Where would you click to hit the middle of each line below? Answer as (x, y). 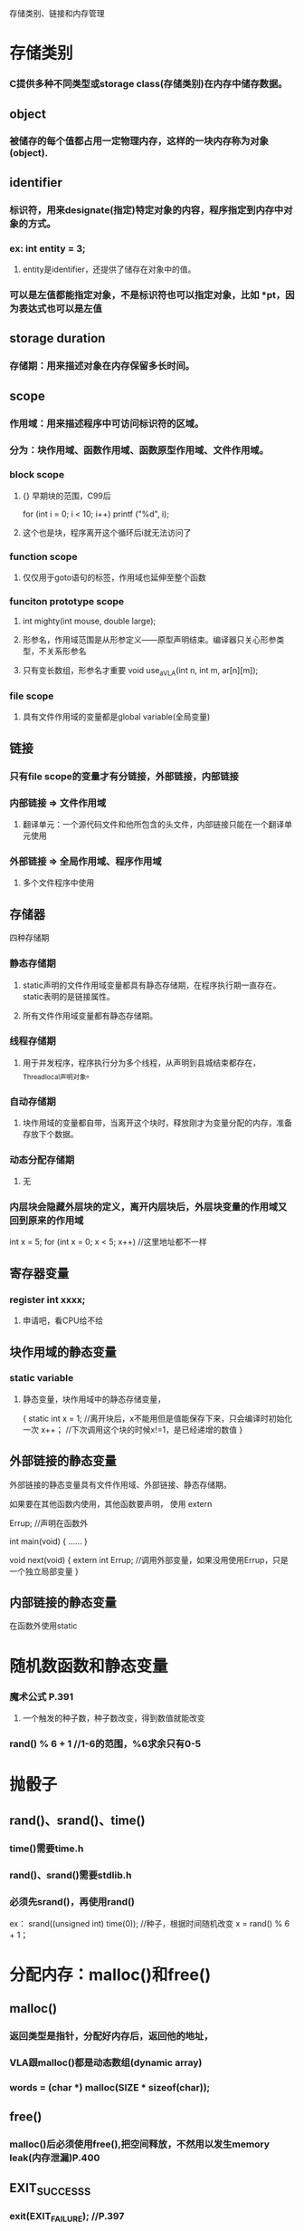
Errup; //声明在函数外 (49, 1523)
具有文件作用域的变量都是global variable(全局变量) (116, 717)
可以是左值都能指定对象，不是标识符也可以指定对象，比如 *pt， (147, 295)
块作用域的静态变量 (63, 1352)
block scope (37, 475)
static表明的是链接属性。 (68, 996)
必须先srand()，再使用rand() (72, 1902)
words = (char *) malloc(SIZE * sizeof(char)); (110, 2087)
